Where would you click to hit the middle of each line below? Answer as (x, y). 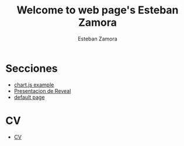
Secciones (32, 68)
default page (29, 97)
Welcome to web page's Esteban (98, 10)
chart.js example (34, 85)
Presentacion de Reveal (42, 91)
